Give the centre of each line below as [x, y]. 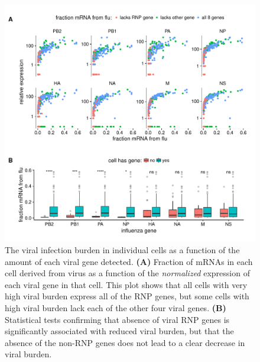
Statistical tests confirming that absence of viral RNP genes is [117, 319]
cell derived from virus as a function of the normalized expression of [127, 273]
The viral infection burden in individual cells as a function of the [122, 249]
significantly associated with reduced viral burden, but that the [119, 331]
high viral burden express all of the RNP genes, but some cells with [127, 296]
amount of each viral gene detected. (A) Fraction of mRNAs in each [129, 261]
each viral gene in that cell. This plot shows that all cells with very [126, 284]
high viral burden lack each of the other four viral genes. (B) [116, 307]
